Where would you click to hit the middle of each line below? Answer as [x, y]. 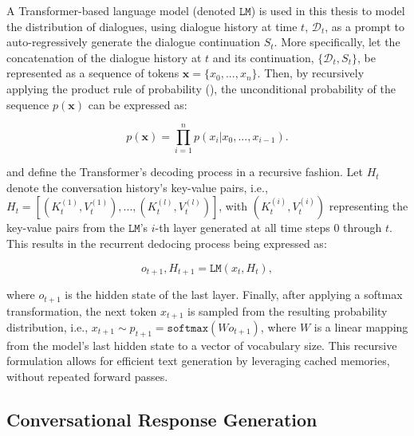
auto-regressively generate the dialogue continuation [133, 42]
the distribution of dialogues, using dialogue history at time [152, 26]
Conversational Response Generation [162, 419]
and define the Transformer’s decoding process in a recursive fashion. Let [185, 172]
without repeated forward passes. [87, 376]
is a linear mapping [361, 327]
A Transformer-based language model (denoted [121, 10]
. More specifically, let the [337, 42]
